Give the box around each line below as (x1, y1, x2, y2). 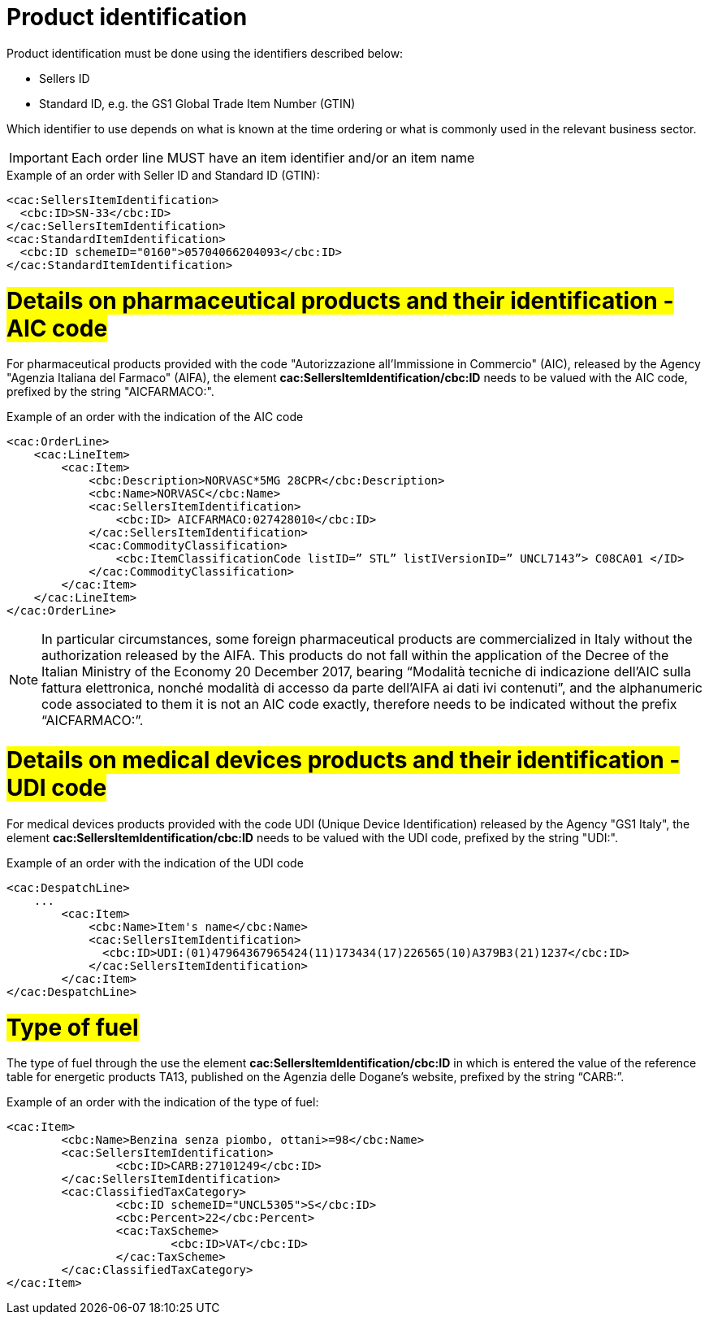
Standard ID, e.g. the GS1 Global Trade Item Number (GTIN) (39, 96, 356, 111)
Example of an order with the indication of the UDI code (6, 855, 304, 870)
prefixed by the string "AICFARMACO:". (6, 385, 214, 399)
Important (9, 149, 68, 166)
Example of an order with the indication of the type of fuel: (6, 1095, 319, 1110)
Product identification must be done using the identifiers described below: (6, 46, 404, 60)
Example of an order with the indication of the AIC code (6, 410, 304, 424)
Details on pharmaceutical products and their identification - (6, 286, 674, 315)
